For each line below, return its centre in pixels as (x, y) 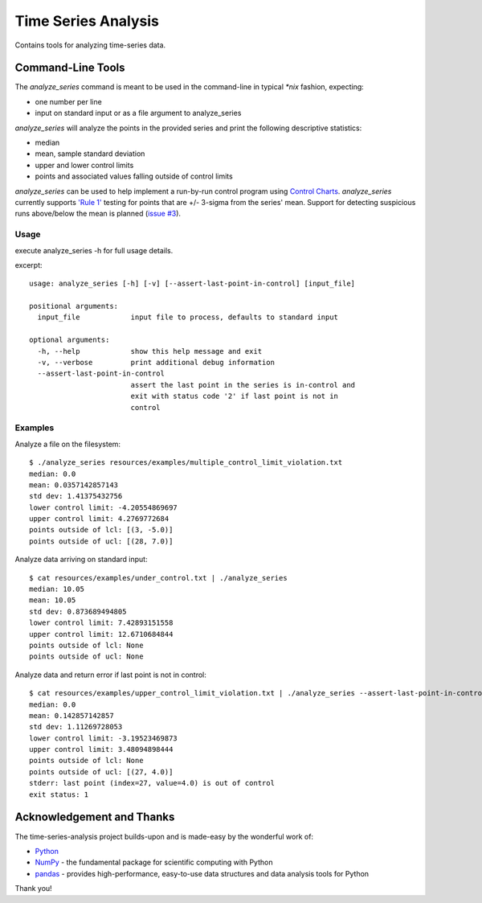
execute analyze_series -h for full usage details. (94, 250)
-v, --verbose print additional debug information (156, 363)
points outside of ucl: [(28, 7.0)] (101, 541)
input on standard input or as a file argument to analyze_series (138, 113)
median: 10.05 (57, 589)
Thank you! (33, 889)
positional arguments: (74, 306)
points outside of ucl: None (86, 657)
